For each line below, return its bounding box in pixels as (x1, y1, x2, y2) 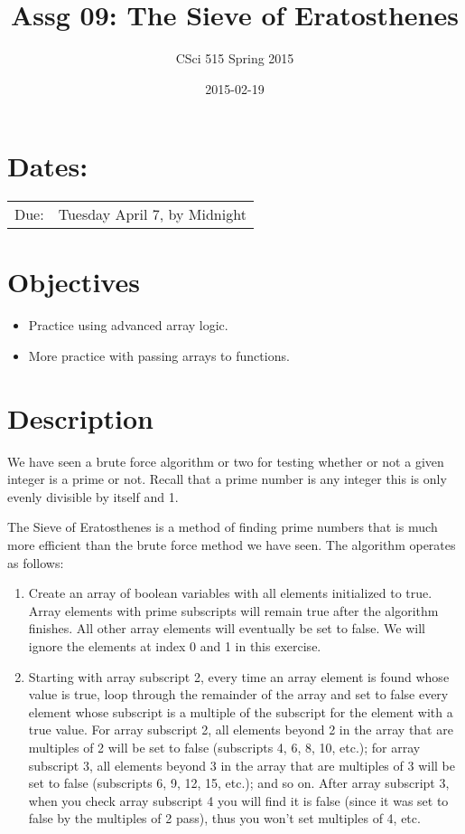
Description (7, 399, 154, 436)
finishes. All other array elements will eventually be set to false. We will (28, 619, 425, 638)
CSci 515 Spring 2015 (175, 49, 294, 68)
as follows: (7, 553, 64, 572)
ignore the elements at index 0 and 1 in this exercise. (28, 637, 321, 656)
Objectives (7, 263, 140, 300)
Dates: (7, 147, 88, 185)
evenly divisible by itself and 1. (7, 487, 179, 506)
